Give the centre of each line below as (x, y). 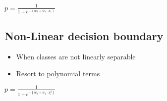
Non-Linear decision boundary (84, 36)
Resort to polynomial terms (58, 73)
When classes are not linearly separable (76, 57)
